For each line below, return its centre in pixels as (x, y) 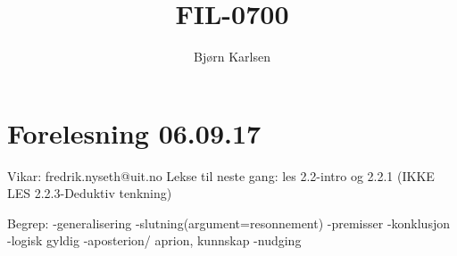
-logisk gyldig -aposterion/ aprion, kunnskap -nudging (154, 240)
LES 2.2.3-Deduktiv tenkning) (90, 193)
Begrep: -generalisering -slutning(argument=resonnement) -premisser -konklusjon (228, 223)
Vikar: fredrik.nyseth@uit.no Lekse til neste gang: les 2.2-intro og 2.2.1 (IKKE (221, 175)
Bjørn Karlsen (232, 57)
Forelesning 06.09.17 (134, 132)
